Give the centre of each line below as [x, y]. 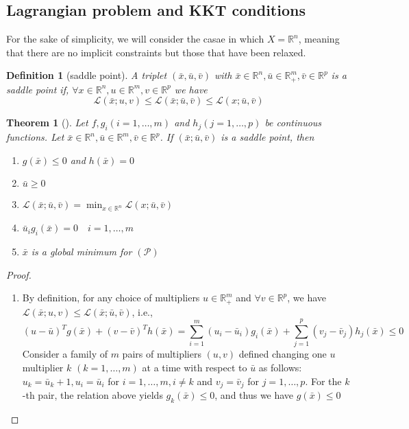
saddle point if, [38, 89]
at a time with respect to [195, 367]
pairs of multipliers [162, 354]
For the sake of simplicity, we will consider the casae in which [135, 39]
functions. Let [35, 137]
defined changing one [283, 354]
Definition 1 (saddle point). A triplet [87, 75]
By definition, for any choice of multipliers [111, 298]
